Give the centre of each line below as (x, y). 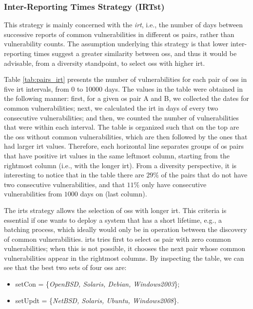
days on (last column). (114, 194)
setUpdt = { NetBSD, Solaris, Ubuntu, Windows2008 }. (97, 300)
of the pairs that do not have (204, 175)
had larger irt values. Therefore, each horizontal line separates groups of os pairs (124, 146)
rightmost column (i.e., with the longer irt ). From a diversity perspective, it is (120, 165)
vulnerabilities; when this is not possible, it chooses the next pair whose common (125, 248)
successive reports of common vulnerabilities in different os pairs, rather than (119, 34)
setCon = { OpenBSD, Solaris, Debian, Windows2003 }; (97, 284)
